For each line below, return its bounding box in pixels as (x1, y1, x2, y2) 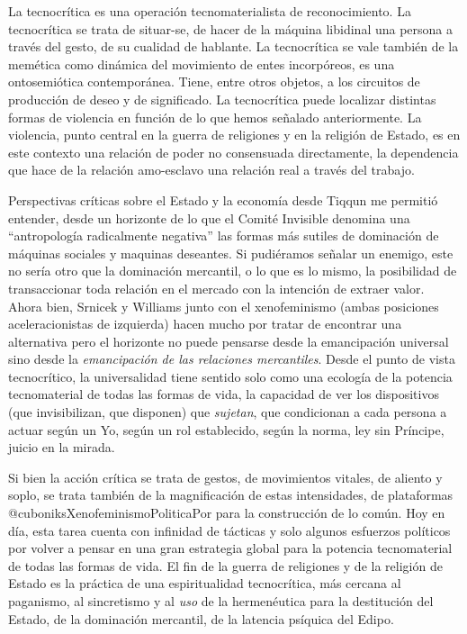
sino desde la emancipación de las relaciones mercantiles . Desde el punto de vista (8, 349, 455, 368)
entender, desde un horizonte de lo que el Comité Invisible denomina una (8, 208, 410, 227)
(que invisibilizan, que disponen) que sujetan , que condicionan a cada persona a (8, 403, 447, 421)
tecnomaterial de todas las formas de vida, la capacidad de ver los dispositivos (8, 385, 439, 403)
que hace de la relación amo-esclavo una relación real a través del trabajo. (8, 160, 415, 179)
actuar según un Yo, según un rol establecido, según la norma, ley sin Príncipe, (8, 420, 445, 439)
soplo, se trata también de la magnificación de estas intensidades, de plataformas (8, 485, 454, 504)
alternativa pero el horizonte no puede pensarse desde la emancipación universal (8, 331, 449, 350)
